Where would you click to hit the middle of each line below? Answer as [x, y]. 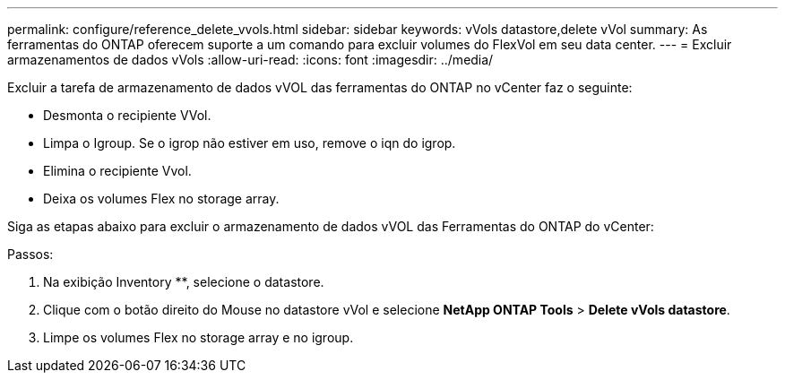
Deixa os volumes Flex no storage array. [161, 199]
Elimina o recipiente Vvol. [117, 171]
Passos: [30, 254]
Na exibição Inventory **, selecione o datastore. [184, 282]
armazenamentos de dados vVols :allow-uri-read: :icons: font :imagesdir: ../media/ [250, 60]
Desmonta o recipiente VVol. [127, 115]
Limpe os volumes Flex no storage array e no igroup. [198, 337]
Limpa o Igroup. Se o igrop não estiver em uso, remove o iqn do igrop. [250, 143]
